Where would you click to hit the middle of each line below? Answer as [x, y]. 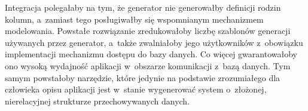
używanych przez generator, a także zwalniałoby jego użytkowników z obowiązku [154, 42]
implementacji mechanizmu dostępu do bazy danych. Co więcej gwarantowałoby [151, 54]
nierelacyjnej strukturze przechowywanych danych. [97, 101]
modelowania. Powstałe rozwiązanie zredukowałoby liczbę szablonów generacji [148, 31]
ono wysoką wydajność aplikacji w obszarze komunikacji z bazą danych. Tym [148, 65]
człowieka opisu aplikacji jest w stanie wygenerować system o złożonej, [136, 89]
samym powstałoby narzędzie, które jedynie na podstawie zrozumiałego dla [143, 77]
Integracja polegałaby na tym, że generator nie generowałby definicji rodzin [143, 7]
